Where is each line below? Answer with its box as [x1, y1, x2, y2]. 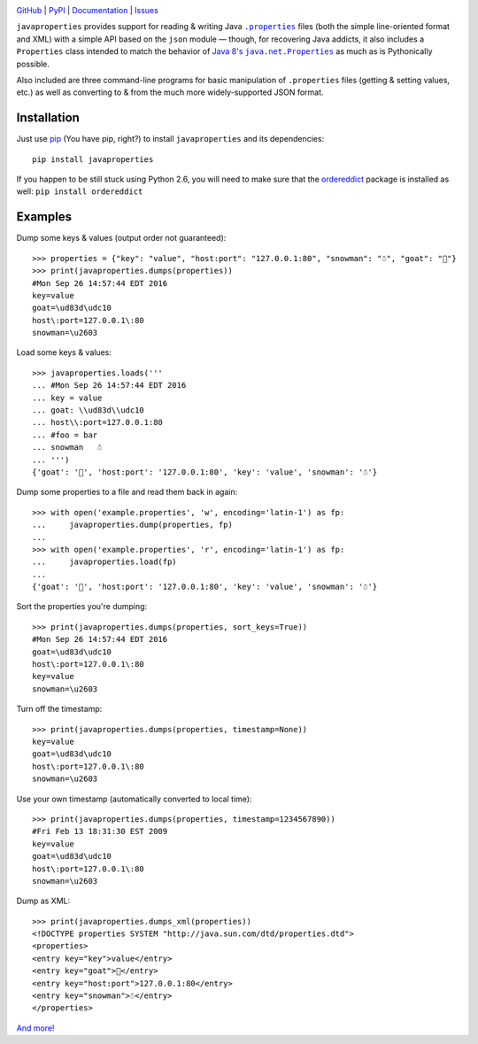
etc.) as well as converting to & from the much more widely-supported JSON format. [16, 87, 324, 97]
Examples [16, 209, 73, 225]
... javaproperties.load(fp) [32, 557, 177, 567]
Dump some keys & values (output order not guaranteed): [16, 233, 227, 244]
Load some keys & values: [16, 347, 112, 358]
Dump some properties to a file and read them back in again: [16, 487, 238, 498]
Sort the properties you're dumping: [16, 601, 148, 612]
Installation [16, 111, 80, 126]
